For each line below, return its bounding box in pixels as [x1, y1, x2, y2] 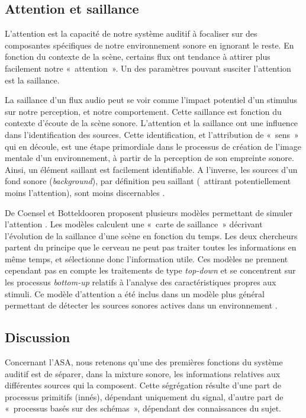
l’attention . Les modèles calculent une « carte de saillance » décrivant [5, 218, 263, 230]
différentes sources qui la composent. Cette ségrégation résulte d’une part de [5, 379, 281, 391]
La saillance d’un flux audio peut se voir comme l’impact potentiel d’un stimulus [5, 94, 298, 106]
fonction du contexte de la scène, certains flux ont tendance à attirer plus [5, 50, 270, 63]
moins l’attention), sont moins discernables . [5, 186, 165, 198]
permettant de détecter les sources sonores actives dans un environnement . [5, 299, 278, 311]
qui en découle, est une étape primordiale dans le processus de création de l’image [5, 140, 302, 152]
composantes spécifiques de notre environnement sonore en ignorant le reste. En [5, 38, 294, 51]
